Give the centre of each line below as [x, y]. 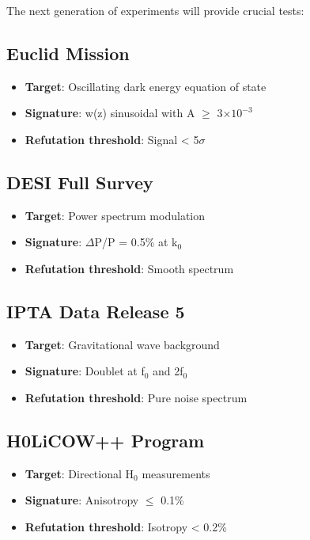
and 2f [168, 371]
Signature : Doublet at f [85, 371]
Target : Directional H [79, 473]
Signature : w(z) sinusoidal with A [110, 113]
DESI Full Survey [80, 182]
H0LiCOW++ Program [106, 440]
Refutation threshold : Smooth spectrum [129, 268]
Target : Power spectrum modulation [115, 215]
